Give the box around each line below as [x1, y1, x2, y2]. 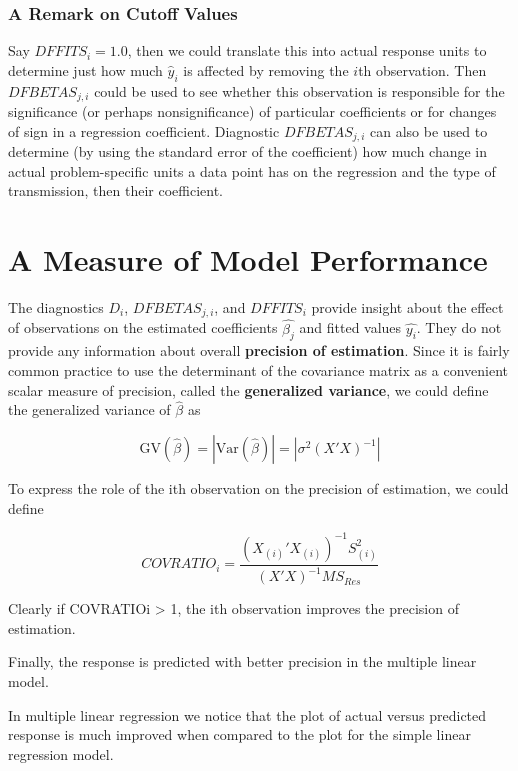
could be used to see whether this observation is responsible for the [94, 80, 505, 101]
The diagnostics [8, 297, 104, 318]
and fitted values [299, 317, 402, 338]
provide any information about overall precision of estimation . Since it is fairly [8, 340, 510, 361]
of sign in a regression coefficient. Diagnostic [8, 120, 280, 141]
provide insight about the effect [311, 297, 504, 318]
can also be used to [370, 120, 488, 141]
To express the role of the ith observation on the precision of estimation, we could [8, 478, 509, 499]
